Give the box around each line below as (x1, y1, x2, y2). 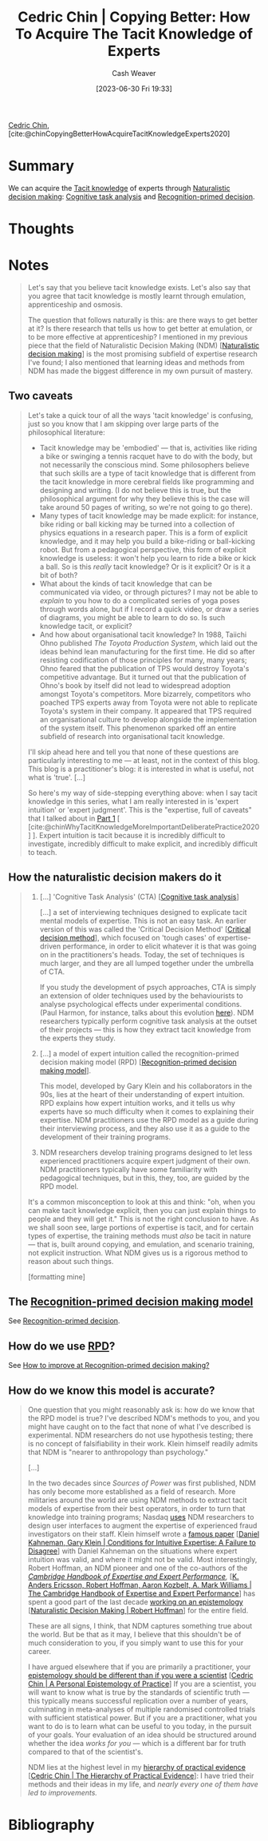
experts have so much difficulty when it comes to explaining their (39, 1107, 254, 1116)
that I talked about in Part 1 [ (27, 813, 120, 823)
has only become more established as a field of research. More (27, 1487, 236, 1497)
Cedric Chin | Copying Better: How (17, 8, 251, 26)
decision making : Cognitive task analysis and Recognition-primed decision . (8, 192, 255, 201)
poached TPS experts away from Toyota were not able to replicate (39, 698, 258, 707)
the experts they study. (39, 1033, 116, 1043)
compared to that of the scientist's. (27, 1747, 144, 1757)
